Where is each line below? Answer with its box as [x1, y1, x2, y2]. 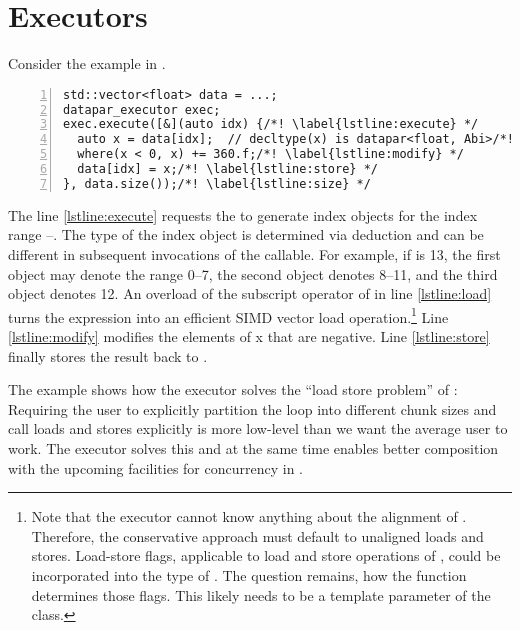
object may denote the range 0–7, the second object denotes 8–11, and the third [8, 263, 498, 284]
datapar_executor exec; [63, 102, 221, 117]
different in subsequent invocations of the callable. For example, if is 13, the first [8, 244, 501, 265]
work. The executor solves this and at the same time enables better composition [8, 438, 499, 459]
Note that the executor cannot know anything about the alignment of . [31, 506, 467, 527]
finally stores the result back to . [8, 345, 208, 366]
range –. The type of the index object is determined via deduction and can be [8, 224, 484, 245]
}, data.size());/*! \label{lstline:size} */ [63, 176, 371, 191]
